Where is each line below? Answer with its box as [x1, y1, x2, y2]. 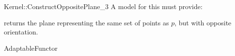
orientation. [4, 27, 38, 37]
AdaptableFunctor [4, 43, 58, 53]
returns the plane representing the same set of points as [4, 17, 169, 27]
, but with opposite [174, 17, 232, 27]
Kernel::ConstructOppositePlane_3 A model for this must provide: [4, 1, 203, 11]
